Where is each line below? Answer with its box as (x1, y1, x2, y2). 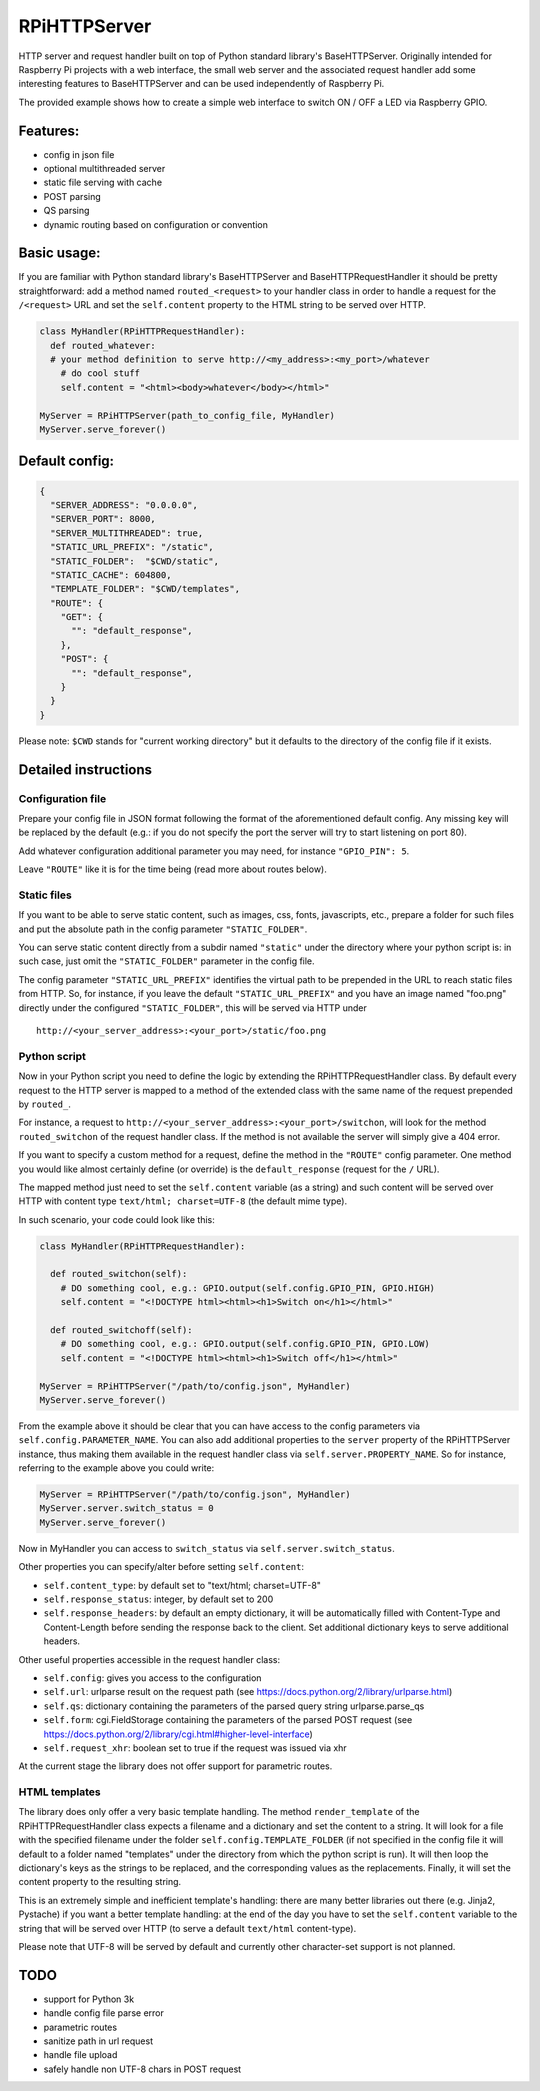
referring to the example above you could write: (18, 1462, 215, 1474)
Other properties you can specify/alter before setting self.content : (18, 1561, 305, 1573)
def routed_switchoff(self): (50, 1325, 194, 1335)
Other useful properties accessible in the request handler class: (18, 1653, 280, 1665)
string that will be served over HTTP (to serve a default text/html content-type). (18, 1922, 357, 1934)
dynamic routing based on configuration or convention (43, 218, 269, 230)
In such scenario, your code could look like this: (18, 1213, 215, 1225)
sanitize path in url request (43, 2035, 154, 2047)
